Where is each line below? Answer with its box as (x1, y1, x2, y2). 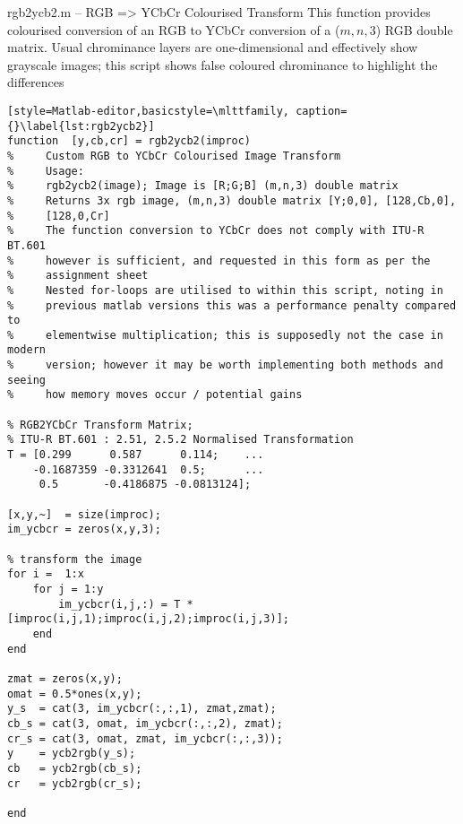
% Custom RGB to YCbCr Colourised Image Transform (7, 149, 341, 162)
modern (7, 343, 46, 357)
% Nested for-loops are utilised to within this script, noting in (7, 283, 443, 297)
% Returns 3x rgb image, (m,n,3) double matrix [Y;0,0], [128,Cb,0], (7, 194, 457, 207)
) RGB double (375, 20, 453, 39)
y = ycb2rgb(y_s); (7, 747, 136, 760)
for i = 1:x (7, 568, 84, 581)
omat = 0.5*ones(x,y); (7, 687, 142, 700)
